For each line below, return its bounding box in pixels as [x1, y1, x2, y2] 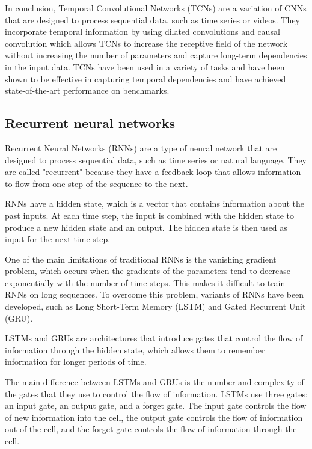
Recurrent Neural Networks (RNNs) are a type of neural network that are [5, 141, 277, 154]
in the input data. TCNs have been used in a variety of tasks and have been [5, 60, 285, 73]
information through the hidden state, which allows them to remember [5, 343, 265, 356]
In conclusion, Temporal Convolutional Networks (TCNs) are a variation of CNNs [5, 2, 307, 14]
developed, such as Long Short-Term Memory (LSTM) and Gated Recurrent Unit [5, 300, 306, 313]
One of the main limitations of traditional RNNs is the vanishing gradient [5, 252, 277, 265]
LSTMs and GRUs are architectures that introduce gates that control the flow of [5, 332, 303, 344]
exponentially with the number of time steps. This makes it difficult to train [5, 276, 286, 289]
